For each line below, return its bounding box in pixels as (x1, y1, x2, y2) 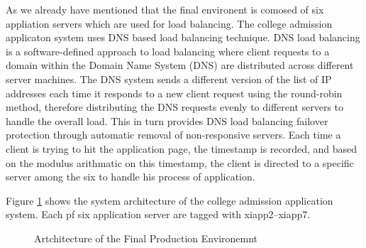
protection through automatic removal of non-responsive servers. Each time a (6, 127, 341, 142)
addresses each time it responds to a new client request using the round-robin (6, 85, 343, 100)
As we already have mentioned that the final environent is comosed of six (6, 2, 324, 16)
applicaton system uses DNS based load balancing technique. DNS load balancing (6, 30, 360, 45)
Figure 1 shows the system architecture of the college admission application (6, 193, 333, 207)
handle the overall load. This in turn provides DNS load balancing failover (6, 113, 328, 128)
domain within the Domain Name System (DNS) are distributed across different (6, 58, 354, 72)
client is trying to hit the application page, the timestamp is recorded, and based (6, 141, 357, 156)
